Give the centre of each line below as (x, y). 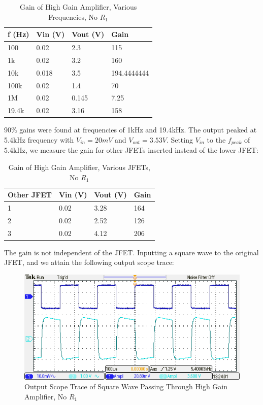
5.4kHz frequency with (39, 139)
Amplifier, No (46, 396)
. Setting (179, 139)
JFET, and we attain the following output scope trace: (89, 262)
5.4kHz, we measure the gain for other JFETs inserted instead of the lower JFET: (131, 150)
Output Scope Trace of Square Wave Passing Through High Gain (126, 386)
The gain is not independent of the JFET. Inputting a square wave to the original (131, 252)
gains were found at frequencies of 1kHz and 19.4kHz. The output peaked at (138, 130)
